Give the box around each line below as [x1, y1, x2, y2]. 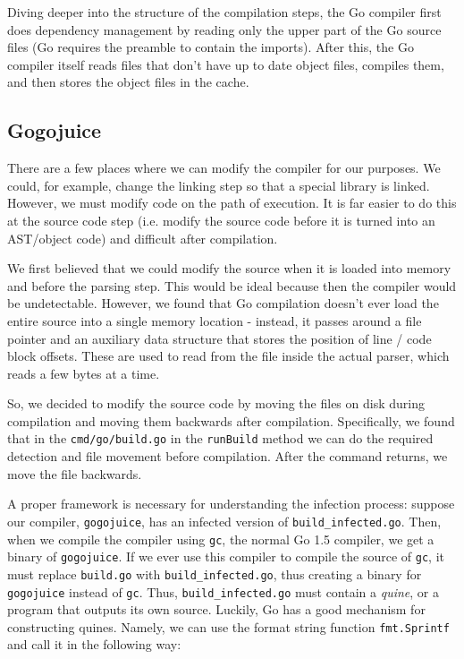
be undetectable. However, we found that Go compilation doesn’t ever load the [7, 294, 439, 312]
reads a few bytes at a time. [7, 364, 160, 382]
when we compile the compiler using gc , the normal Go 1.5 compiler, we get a [7, 529, 434, 548]
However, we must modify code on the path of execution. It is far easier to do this [7, 193, 457, 212]
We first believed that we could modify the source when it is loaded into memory [7, 259, 451, 278]
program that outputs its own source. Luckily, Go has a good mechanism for [7, 600, 426, 619]
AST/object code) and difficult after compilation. [7, 228, 278, 247]
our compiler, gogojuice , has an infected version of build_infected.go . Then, [7, 511, 442, 530]
